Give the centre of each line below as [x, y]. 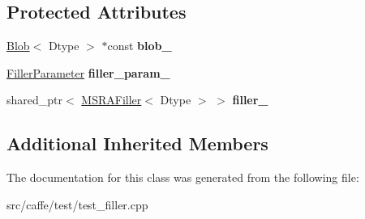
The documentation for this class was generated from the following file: [183, 177]
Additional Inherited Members [137, 143]
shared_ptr [35, 100]
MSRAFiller [112, 100]
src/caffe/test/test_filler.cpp [77, 204]
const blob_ [140, 46]
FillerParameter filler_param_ [88, 72]
